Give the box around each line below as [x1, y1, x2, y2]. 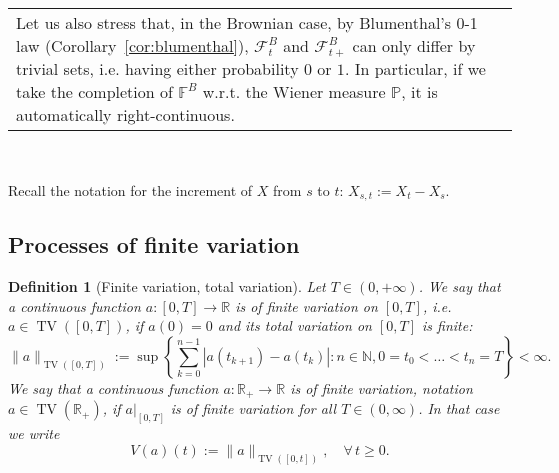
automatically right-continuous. [16, 103, 235, 126]
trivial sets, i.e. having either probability [16, 57, 299, 80]
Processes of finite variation [8, 229, 300, 260]
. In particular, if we [344, 57, 486, 80]
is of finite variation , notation [290, 378, 473, 399]
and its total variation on [217, 315, 372, 336]
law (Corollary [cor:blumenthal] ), [16, 34, 249, 57]
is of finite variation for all [170, 398, 337, 419]
